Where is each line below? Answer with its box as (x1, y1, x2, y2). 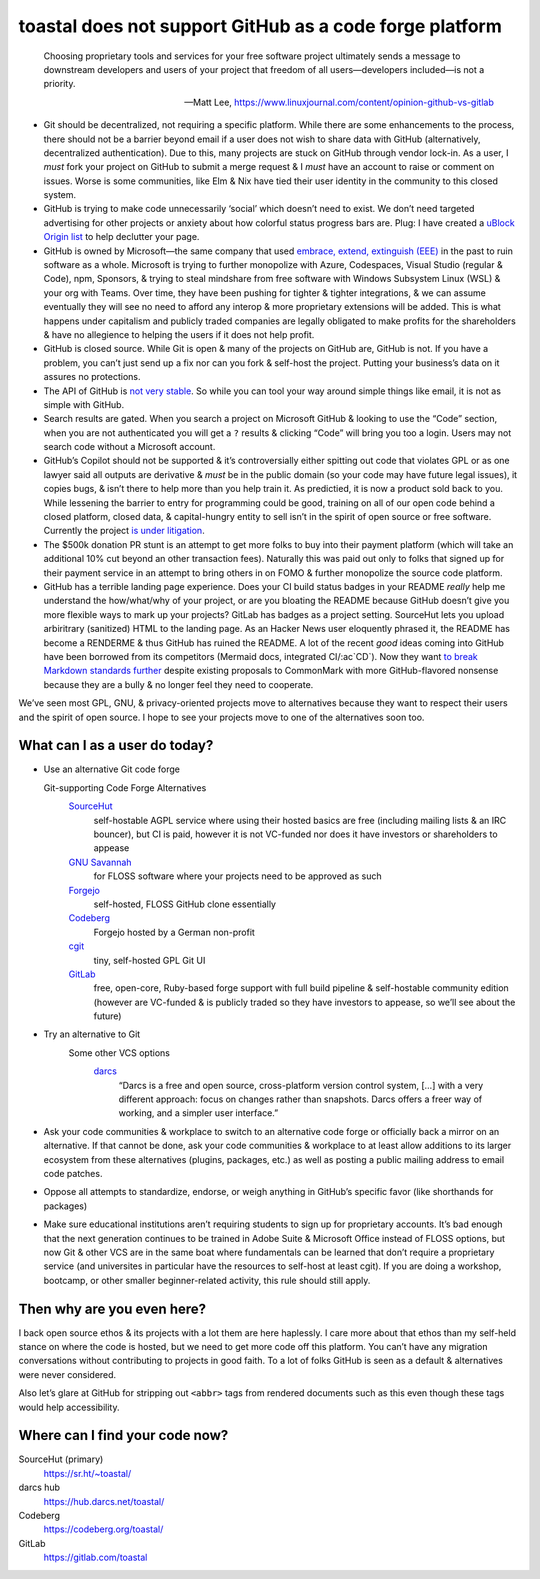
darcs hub (18, 1481, 60, 1494)
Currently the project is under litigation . (43, 525, 205, 537)
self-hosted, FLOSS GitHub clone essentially (93, 898, 277, 910)
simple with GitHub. (43, 398, 125, 410)
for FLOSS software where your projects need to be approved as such (93, 870, 382, 882)
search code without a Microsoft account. (43, 441, 216, 453)
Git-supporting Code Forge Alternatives (43, 781, 207, 794)
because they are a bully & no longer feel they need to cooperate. (43, 678, 314, 690)
